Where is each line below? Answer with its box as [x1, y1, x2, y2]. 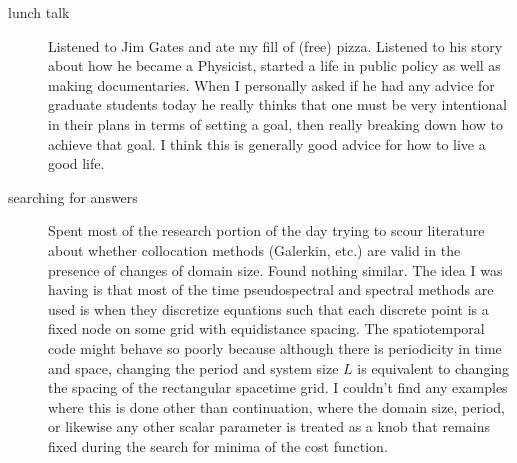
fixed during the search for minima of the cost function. [48, 435, 388, 456]
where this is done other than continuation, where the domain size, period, [48, 396, 505, 417]
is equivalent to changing [357, 357, 510, 378]
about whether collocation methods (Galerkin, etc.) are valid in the [48, 239, 461, 260]
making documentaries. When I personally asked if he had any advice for [48, 74, 495, 95]
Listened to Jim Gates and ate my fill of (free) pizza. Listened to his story [48, 35, 503, 56]
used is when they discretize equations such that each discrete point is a [48, 298, 489, 319]
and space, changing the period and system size [48, 357, 339, 378]
